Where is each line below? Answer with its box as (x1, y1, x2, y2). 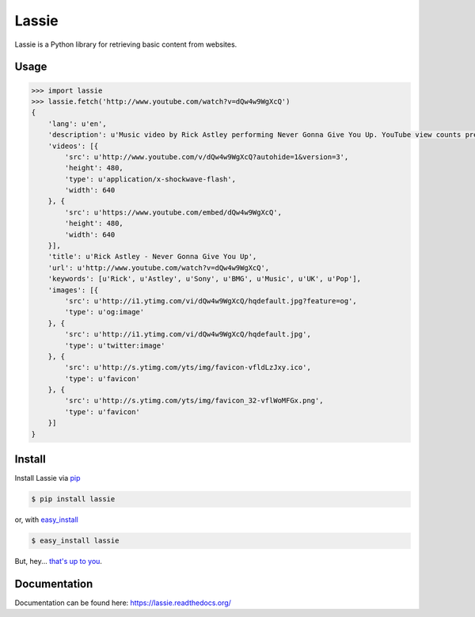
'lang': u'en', (47, 119, 107, 128)
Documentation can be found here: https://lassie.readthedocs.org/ (14, 598, 231, 607)
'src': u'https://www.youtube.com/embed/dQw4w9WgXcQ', (64, 208, 283, 217)
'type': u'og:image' (64, 307, 145, 317)
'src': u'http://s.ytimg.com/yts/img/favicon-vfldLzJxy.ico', (64, 363, 312, 372)
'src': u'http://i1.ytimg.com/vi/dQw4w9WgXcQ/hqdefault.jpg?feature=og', (64, 296, 358, 305)
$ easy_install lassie (31, 536, 120, 546)
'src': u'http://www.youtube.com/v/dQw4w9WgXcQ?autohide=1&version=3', (64, 152, 349, 162)
